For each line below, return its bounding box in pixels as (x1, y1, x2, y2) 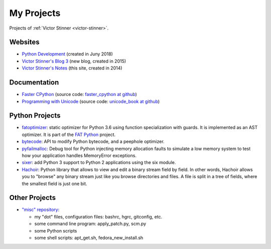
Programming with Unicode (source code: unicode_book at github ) (22, 98, 160, 104)
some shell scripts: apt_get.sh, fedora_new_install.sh (34, 235, 144, 241)
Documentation (9, 78, 59, 87)
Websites (9, 38, 40, 46)
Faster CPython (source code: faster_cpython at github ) (22, 91, 138, 97)
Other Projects (9, 193, 56, 202)
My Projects (9, 7, 61, 18)
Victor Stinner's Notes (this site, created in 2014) (22, 65, 122, 71)
